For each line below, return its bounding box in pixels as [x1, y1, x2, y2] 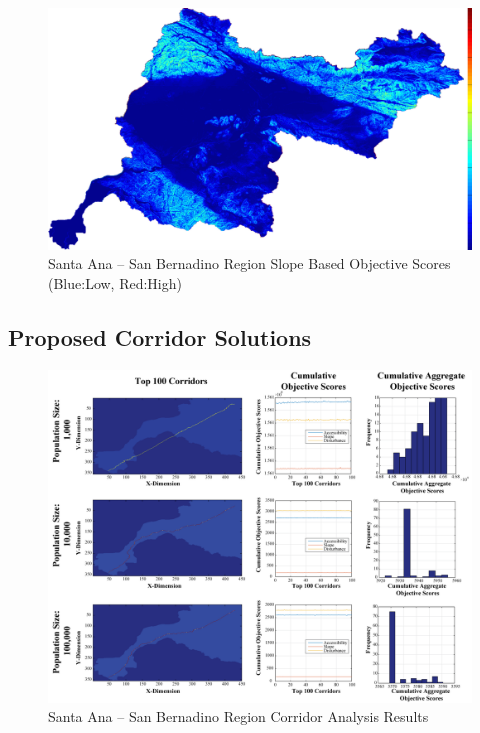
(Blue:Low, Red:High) [48, 273, 182, 293]
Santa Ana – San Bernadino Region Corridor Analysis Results [48, 706, 429, 727]
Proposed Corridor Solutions [8, 321, 312, 352]
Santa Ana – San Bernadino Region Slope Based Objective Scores [48, 253, 451, 274]
